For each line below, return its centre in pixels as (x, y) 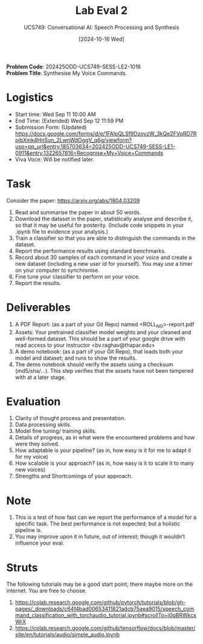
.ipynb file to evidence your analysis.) (62, 231)
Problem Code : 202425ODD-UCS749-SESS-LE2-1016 (74, 67)
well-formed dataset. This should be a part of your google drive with (100, 338)
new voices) (30, 470)
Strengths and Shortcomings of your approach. (74, 476)
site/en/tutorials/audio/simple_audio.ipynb (67, 635)
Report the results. (38, 283)
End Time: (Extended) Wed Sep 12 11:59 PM (69, 120)
